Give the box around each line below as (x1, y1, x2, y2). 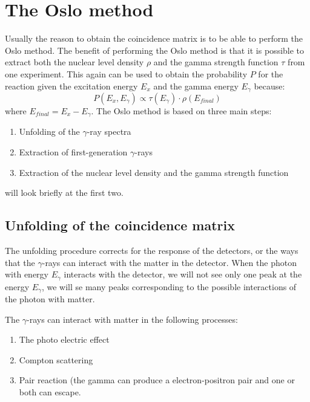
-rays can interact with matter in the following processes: (27, 313, 238, 325)
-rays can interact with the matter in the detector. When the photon (42, 256, 297, 268)
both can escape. (19, 386, 81, 398)
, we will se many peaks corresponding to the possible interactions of (41, 280, 297, 293)
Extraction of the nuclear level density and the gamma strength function (19, 166, 289, 178)
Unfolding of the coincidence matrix (5, 216, 235, 235)
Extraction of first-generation (19, 146, 128, 158)
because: (254, 79, 285, 92)
